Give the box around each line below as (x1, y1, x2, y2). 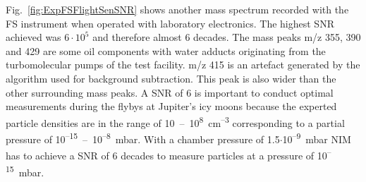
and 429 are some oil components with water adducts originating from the (6, 43, 326, 58)
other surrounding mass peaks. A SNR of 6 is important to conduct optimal (6, 85, 334, 99)
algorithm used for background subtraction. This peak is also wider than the (6, 71, 336, 85)
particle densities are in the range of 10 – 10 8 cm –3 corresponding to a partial (6, 113, 345, 130)
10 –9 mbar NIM (282, 130, 351, 146)
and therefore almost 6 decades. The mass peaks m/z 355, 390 (92, 30, 361, 44)
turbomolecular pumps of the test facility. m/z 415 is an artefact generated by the (6, 57, 360, 72)
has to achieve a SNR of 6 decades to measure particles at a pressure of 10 (6, 147, 327, 162)
